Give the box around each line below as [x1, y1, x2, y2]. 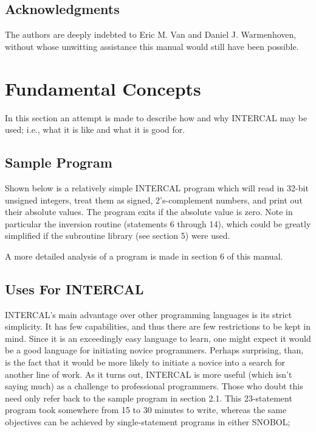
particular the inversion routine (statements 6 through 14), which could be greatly [5, 217, 311, 230]
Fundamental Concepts [5, 76, 201, 101]
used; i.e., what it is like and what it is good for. [5, 123, 185, 136]
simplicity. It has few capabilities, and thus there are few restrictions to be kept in [5, 320, 311, 333]
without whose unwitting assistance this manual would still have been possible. [5, 40, 299, 52]
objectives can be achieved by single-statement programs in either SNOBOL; [5, 416, 290, 428]
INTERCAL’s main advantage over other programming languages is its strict [5, 308, 292, 320]
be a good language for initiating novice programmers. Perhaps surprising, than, [5, 344, 304, 356]
